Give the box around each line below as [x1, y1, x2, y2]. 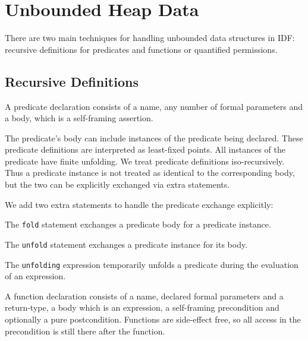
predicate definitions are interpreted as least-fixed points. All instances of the [5, 143, 285, 156]
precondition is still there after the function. [5, 324, 165, 337]
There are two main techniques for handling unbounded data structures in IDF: [5, 31, 295, 44]
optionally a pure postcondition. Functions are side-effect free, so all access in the [5, 313, 301, 326]
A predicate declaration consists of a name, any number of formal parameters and [5, 100, 303, 112]
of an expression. [5, 270, 66, 282]
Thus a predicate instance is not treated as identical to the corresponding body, [5, 166, 295, 179]
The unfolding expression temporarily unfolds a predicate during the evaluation [5, 258, 298, 270]
